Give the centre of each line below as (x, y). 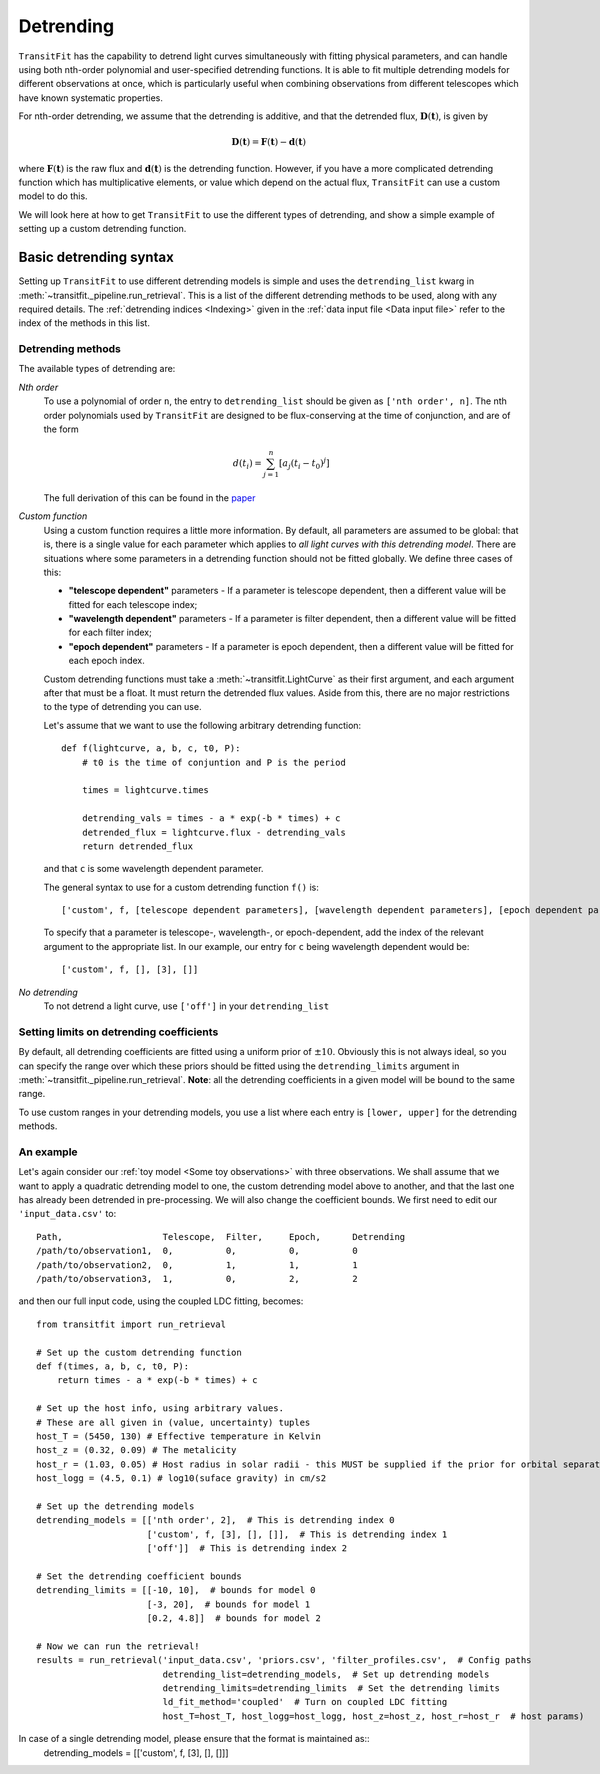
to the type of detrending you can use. (122, 707)
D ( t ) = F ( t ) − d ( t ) (269, 142)
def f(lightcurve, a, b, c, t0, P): (151, 748)
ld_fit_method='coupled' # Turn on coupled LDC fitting (305, 1702)
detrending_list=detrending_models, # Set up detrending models (326, 1674)
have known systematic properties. (91, 97)
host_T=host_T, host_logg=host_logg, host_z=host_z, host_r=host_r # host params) (373, 1716)
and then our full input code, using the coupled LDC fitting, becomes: (161, 1301)
